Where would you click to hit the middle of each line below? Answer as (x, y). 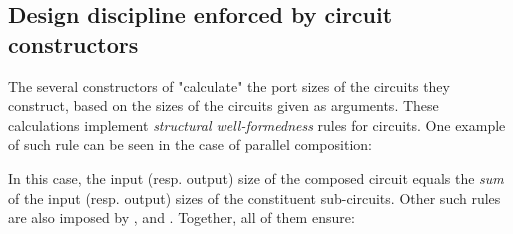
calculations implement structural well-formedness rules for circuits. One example (257, 124)
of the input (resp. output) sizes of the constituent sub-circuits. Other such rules (254, 197)
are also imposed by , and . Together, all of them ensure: (181, 217)
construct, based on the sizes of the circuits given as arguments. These (223, 105)
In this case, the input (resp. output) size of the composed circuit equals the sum (256, 177)
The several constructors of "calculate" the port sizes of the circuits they (229, 85)
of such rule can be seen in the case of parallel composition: (190, 144)
